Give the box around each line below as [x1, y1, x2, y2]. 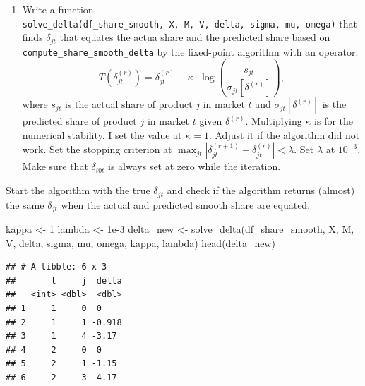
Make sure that [22, 159, 88, 174]
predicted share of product [22, 114, 137, 128]
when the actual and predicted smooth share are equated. [61, 197, 311, 212]
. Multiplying [245, 114, 302, 128]
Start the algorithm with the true [6, 183, 150, 198]
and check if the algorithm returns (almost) [167, 183, 355, 198]
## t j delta [6, 275, 122, 286]
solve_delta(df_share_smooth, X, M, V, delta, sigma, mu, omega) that [22, 16, 357, 30]
